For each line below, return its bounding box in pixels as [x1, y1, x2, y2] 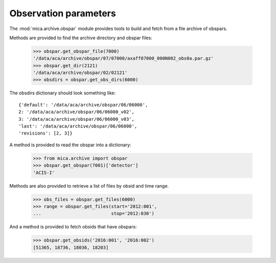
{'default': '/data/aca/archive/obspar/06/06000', [18, 102, 148, 108]
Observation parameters [9, 8, 116, 19]
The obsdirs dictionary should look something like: [9, 90, 116, 96]
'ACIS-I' [33, 170, 55, 175]
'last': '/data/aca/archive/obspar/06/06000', [18, 123, 137, 129]
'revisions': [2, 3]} [18, 130, 73, 136]
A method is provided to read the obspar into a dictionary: [9, 142, 131, 148]
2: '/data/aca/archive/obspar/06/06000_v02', [18, 109, 135, 115]
